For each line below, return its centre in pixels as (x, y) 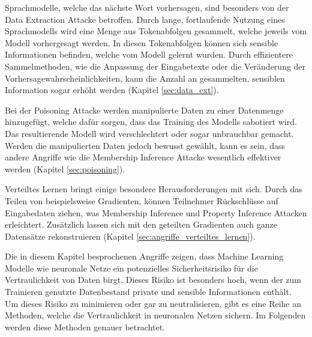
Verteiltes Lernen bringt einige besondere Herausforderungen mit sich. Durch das (154, 189)
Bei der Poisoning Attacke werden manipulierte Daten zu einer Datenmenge (144, 110)
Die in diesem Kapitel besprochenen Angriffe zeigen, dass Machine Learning (144, 256)
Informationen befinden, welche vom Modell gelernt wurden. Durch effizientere (149, 54)
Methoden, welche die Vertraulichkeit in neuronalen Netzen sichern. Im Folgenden (155, 315)
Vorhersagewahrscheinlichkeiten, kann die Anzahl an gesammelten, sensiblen (145, 78)
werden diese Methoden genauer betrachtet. (85, 326)
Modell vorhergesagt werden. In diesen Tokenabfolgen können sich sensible (142, 42)
